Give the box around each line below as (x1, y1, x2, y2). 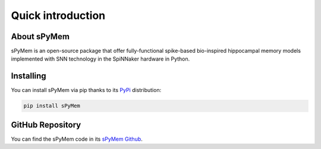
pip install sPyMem (23, 103, 80, 109)
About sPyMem (11, 31, 70, 42)
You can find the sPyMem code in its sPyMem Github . (11, 135, 143, 142)
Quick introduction (11, 9, 106, 22)
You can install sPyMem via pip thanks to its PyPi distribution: (11, 87, 162, 94)
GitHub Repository (11, 119, 81, 130)
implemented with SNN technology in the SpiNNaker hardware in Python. (11, 55, 190, 62)
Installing (11, 71, 47, 81)
